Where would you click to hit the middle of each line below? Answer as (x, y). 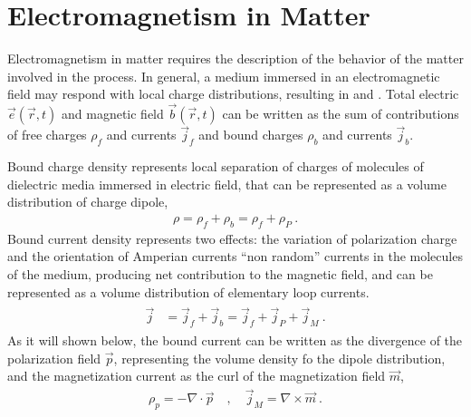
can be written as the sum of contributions (341, 114)
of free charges (47, 135)
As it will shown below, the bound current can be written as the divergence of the (235, 340)
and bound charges (251, 135)
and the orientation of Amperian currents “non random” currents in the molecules (235, 256)
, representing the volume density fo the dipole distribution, (279, 358)
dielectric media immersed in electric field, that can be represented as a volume (227, 184)
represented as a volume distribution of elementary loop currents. (188, 291)
